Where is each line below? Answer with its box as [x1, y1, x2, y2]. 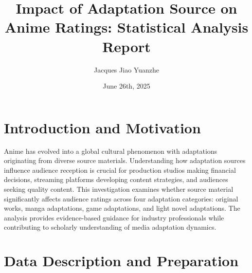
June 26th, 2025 [103, 81, 150, 91]
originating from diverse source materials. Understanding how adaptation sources [4, 155, 246, 165]
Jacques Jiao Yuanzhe [94, 64, 159, 74]
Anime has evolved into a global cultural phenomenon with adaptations [4, 146, 217, 156]
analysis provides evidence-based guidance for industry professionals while [4, 212, 224, 222]
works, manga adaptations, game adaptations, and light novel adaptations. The [4, 203, 240, 213]
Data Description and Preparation [4, 251, 239, 271]
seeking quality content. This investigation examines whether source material [4, 184, 234, 194]
